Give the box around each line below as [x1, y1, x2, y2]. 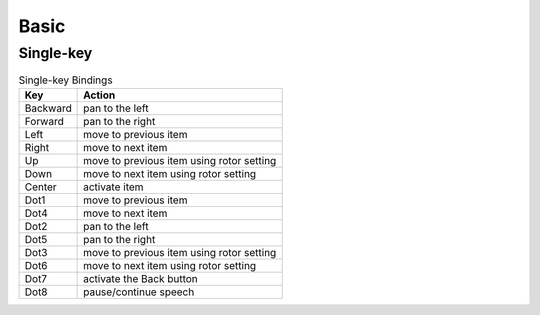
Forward [24, 114, 64, 128]
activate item [83, 180, 144, 194]
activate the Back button [83, 271, 199, 285]
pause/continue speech [83, 285, 195, 299]
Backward [24, 101, 72, 115]
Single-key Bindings [18, 73, 114, 87]
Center [24, 180, 57, 194]
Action [83, 88, 116, 102]
